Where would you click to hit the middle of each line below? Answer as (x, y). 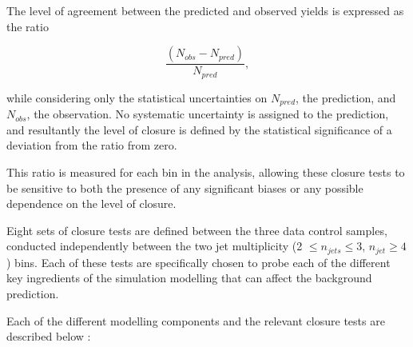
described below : (49, 336)
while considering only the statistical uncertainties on (137, 97)
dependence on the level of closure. (91, 203)
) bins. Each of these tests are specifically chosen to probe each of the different (199, 262)
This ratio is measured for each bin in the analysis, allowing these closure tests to (206, 172)
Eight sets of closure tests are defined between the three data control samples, (197, 230)
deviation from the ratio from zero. (92, 145)
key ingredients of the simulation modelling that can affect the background (189, 278)
